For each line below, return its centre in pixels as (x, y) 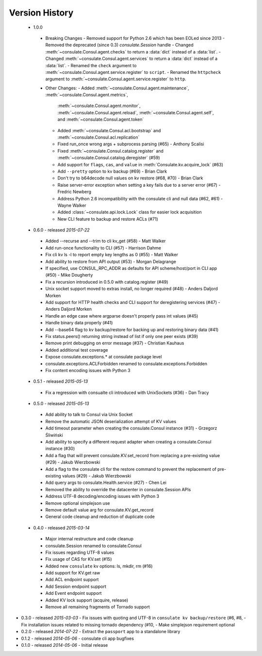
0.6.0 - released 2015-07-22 (61, 230)
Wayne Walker (72, 205)
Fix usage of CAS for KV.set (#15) (79, 559)
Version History (41, 13)
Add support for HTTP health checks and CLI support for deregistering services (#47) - (133, 302)
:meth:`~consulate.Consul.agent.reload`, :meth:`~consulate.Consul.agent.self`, (136, 112)
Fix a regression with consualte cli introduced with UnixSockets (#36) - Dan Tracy (127, 392)
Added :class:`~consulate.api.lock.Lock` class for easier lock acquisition (130, 212)
